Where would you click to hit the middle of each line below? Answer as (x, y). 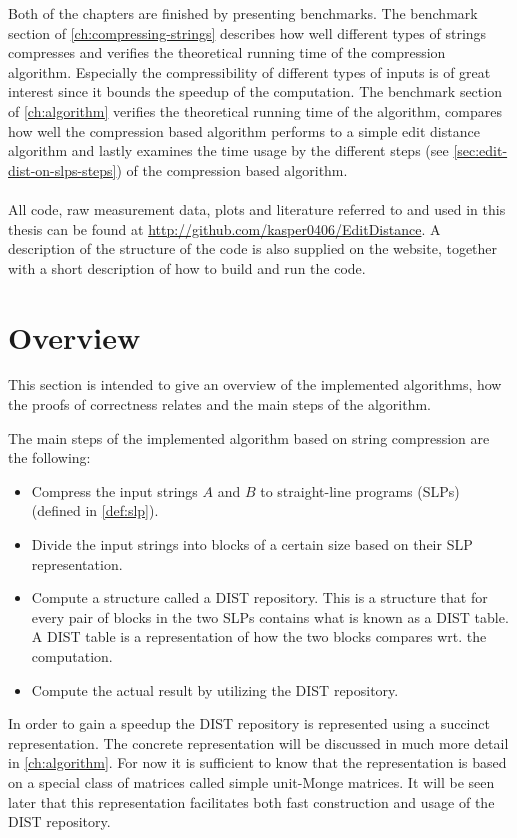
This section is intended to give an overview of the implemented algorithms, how (255, 384)
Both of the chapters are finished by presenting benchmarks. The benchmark (243, 13)
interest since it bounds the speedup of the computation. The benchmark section (255, 91)
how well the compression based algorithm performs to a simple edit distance (244, 130)
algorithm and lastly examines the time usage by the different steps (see (228, 150)
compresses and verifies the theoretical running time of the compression (227, 52)
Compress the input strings (114, 490)
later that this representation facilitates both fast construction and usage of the (251, 801)
